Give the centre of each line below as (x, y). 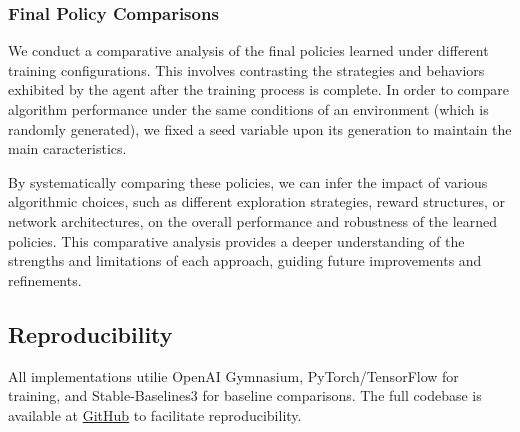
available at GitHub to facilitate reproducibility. (155, 414)
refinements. (45, 279)
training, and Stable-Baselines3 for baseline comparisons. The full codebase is (245, 395)
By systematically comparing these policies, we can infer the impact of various (248, 181)
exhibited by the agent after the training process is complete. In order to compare (258, 89)
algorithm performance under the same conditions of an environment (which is (248, 109)
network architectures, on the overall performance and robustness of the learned (253, 220)
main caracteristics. (67, 148)
